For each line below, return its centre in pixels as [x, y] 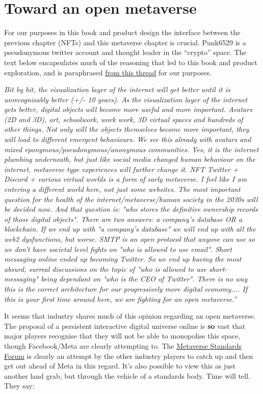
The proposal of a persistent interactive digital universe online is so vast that [125, 326]
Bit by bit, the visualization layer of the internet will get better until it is [117, 89]
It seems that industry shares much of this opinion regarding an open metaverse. [130, 316]
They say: [19, 386]
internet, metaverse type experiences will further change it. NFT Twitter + [121, 169]
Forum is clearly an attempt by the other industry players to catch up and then [129, 356]
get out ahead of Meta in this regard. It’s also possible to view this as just [120, 366]
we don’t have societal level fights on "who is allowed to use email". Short [118, 249]
